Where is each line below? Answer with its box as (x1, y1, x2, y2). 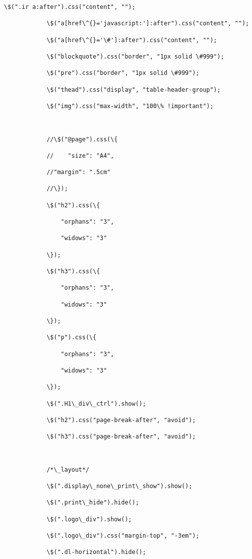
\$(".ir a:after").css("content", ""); (4, 3, 135, 10)
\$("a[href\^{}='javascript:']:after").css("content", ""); (46, 20, 249, 27)
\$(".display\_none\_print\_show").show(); (46, 483, 192, 490)
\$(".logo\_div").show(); (46, 515, 132, 523)
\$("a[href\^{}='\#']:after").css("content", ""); (46, 36, 217, 44)
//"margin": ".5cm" (46, 169, 111, 176)
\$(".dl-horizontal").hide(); (46, 549, 146, 556)
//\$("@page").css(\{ (46, 135, 118, 143)
